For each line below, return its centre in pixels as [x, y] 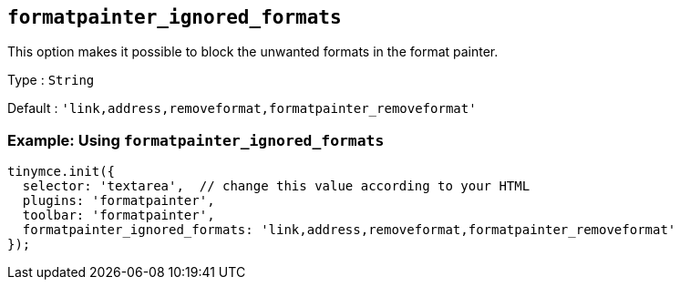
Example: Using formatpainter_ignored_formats [196, 140]
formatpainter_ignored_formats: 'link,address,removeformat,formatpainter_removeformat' [349, 230]
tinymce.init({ [62, 172]
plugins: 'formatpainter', [118, 201]
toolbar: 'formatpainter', [118, 215]
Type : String [51, 80]
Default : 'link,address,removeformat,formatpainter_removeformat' [242, 108]
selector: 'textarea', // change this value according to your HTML [276, 186]
